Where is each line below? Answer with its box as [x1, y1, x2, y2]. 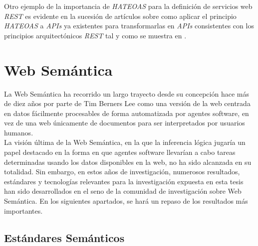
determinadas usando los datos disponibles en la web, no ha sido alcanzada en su [4, 156, 252, 167]
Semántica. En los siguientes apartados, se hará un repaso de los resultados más [4, 196, 248, 206]
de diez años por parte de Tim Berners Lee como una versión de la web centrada [4, 98, 251, 109]
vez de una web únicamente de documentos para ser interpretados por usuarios [4, 118, 245, 128]
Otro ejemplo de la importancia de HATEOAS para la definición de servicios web [4, 1, 253, 11]
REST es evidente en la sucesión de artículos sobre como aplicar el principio [4, 10, 237, 21]
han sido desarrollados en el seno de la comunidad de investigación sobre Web [4, 186, 242, 196]
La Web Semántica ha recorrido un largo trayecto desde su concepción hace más [4, 88, 249, 99]
